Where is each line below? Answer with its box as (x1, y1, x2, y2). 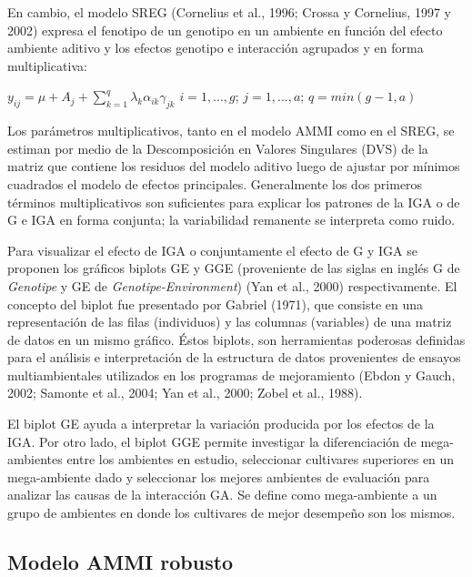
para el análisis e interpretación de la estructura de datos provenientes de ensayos (7, 348, 461, 367)
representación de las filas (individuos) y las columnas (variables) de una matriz (7, 312, 452, 331)
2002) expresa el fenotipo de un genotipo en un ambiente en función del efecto (7, 20, 443, 39)
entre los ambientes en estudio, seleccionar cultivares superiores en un (66, 450, 455, 469)
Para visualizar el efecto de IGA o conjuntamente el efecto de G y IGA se (7, 240, 417, 259)
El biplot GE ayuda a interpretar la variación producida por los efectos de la (7, 414, 435, 433)
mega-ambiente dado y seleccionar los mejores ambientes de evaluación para (7, 467, 430, 486)
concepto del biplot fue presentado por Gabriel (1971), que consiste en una (7, 294, 424, 313)
